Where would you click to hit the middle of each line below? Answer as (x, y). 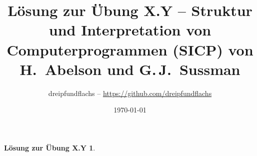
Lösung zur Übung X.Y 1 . (50, 147)
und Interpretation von (130, 30)
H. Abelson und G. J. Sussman (130, 69)
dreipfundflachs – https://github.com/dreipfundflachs (130, 93)
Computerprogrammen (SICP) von (130, 49)
